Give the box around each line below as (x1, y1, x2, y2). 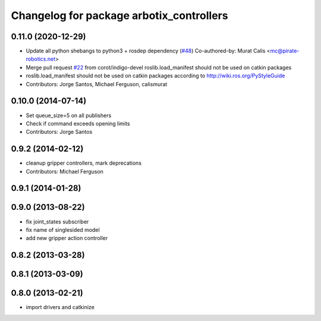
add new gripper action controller (26, 235, 108, 242)
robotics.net (26, 55, 56, 62)
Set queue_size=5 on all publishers (26, 112, 112, 119)
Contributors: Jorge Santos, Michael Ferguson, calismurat (26, 80, 168, 87)
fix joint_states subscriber (26, 218, 89, 225)
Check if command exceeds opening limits (26, 119, 130, 127)
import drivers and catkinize (26, 304, 95, 311)
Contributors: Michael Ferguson (26, 168, 104, 175)
